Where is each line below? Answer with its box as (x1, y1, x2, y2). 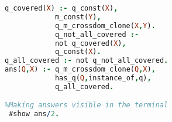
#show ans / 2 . (9, 110, 60, 118)
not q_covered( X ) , (54, 39, 126, 48)
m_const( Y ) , (54, 12, 101, 21)
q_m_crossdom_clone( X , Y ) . (54, 21, 156, 30)
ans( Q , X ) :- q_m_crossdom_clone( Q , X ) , (5, 65, 156, 74)
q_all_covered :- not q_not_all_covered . (5, 56, 168, 65)
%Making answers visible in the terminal (5, 101, 168, 110)
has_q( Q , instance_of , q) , (54, 74, 152, 82)
